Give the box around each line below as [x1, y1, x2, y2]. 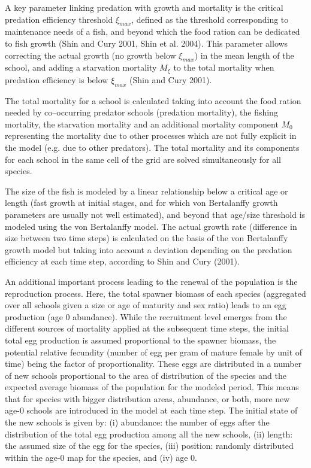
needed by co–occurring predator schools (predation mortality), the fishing [5, 106, 278, 118]
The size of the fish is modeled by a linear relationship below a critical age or [5, 184, 288, 197]
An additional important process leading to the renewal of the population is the [5, 275, 298, 287]
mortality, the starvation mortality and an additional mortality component [5, 117, 279, 130]
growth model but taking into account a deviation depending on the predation [5, 243, 292, 256]
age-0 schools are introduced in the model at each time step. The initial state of [5, 404, 298, 417]
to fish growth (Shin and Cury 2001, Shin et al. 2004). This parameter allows [5, 37, 288, 49]
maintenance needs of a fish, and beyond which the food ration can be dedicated [5, 25, 300, 38]
